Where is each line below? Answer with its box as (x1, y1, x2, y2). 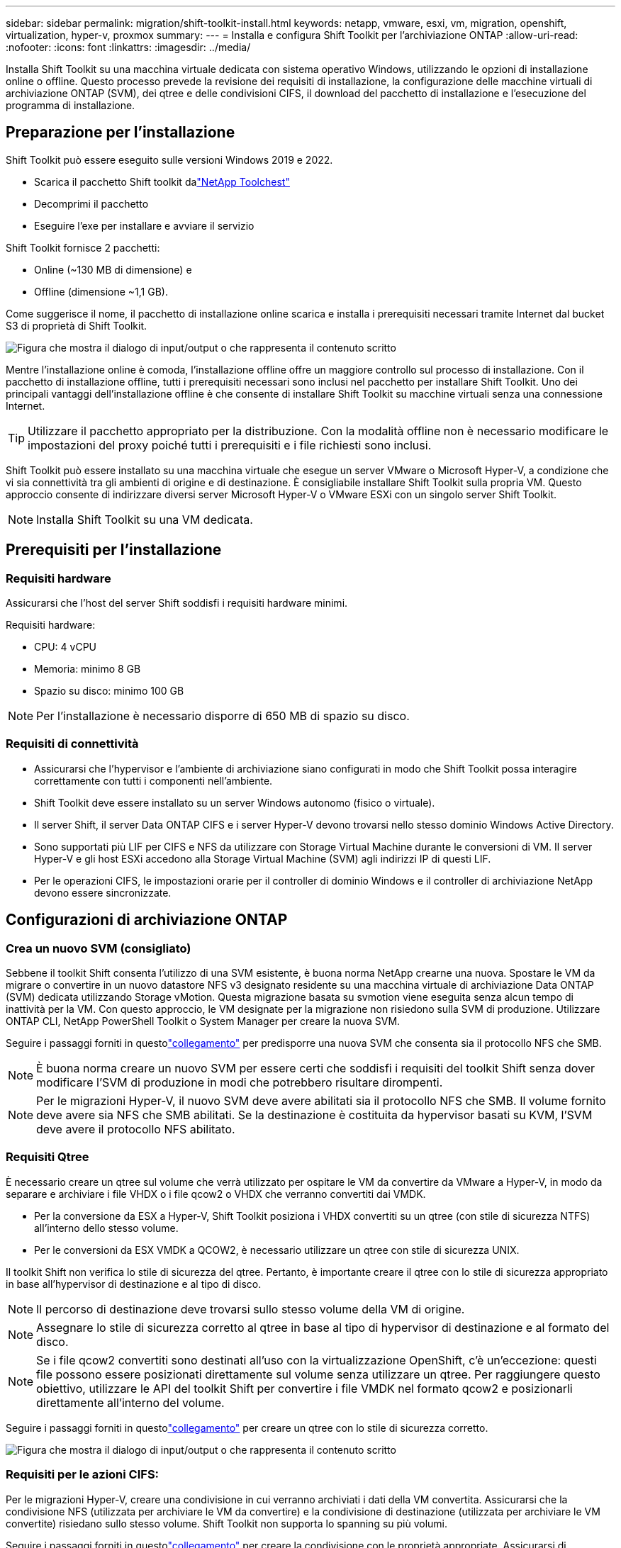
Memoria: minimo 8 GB (34, 663, 141, 675)
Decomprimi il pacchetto (34, 197, 149, 210)
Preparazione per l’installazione (6, 123, 235, 142)
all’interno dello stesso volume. (34, 1221, 179, 1234)
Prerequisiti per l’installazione (6, 541, 222, 559)
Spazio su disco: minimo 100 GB (34, 685, 184, 697)
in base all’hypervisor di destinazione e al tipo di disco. (6, 1277, 262, 1290)
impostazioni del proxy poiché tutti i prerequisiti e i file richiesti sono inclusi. (28, 437, 432, 452)
